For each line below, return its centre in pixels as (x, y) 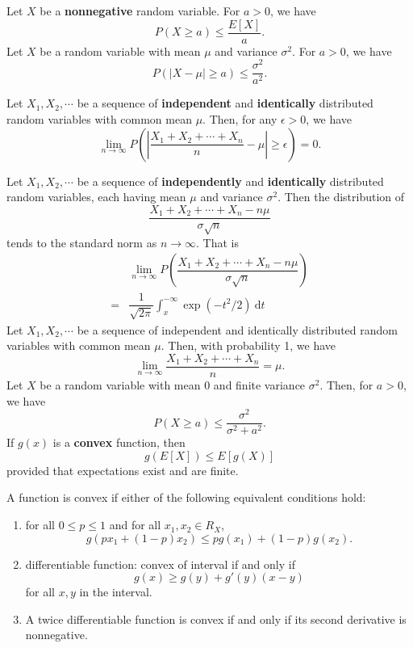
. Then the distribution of (341, 197)
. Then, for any (240, 118)
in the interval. (116, 592)
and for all (135, 525)
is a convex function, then (119, 442)
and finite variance (259, 384)
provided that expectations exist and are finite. (123, 470)
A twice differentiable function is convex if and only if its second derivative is (216, 619)
